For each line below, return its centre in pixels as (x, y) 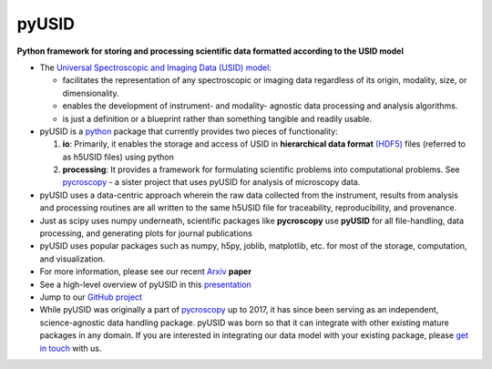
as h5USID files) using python (118, 157)
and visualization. (72, 259)
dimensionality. (91, 93)
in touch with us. (71, 348)
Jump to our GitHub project (91, 297)
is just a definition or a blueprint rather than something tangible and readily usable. (217, 118)
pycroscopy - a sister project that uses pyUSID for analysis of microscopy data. (211, 182)
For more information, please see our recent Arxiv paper (146, 272)
